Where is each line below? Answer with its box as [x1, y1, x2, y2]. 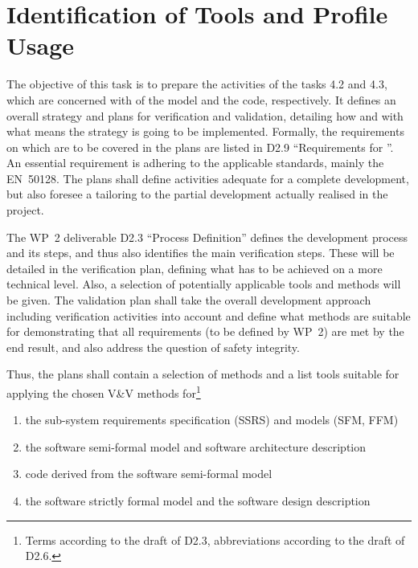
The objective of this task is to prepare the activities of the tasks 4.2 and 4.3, [6, 76, 387, 92]
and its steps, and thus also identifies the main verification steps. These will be [6, 244, 395, 261]
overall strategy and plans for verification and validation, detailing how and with [6, 107, 404, 124]
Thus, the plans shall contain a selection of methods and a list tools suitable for [6, 366, 400, 382]
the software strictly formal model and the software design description [25, 492, 371, 509]
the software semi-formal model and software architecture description [25, 438, 367, 455]
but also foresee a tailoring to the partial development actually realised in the [6, 186, 388, 202]
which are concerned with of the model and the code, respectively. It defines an [6, 91, 396, 108]
